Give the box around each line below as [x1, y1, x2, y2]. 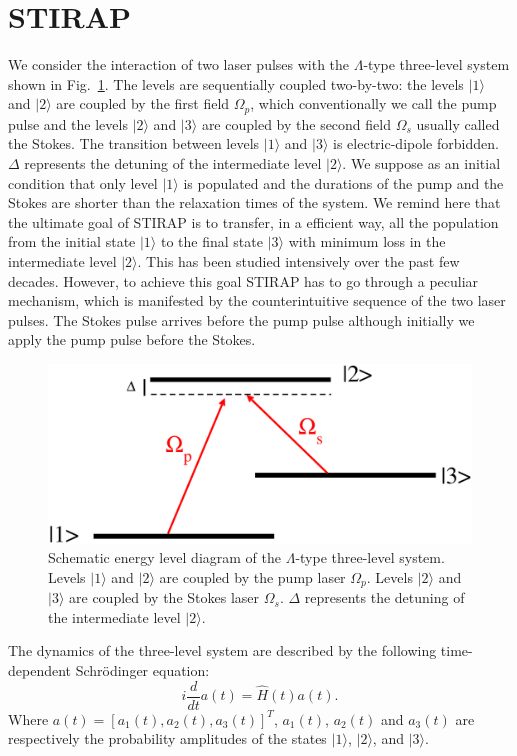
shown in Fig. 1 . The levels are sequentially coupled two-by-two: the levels [8, 73, 464, 94]
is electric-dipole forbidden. [333, 133, 499, 154]
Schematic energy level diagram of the [48, 547, 282, 568]
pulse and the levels [8, 113, 128, 134]
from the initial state [8, 231, 136, 252]
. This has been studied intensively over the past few [137, 250, 460, 271]
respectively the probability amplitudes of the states [8, 728, 327, 749]
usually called [416, 113, 500, 134]
